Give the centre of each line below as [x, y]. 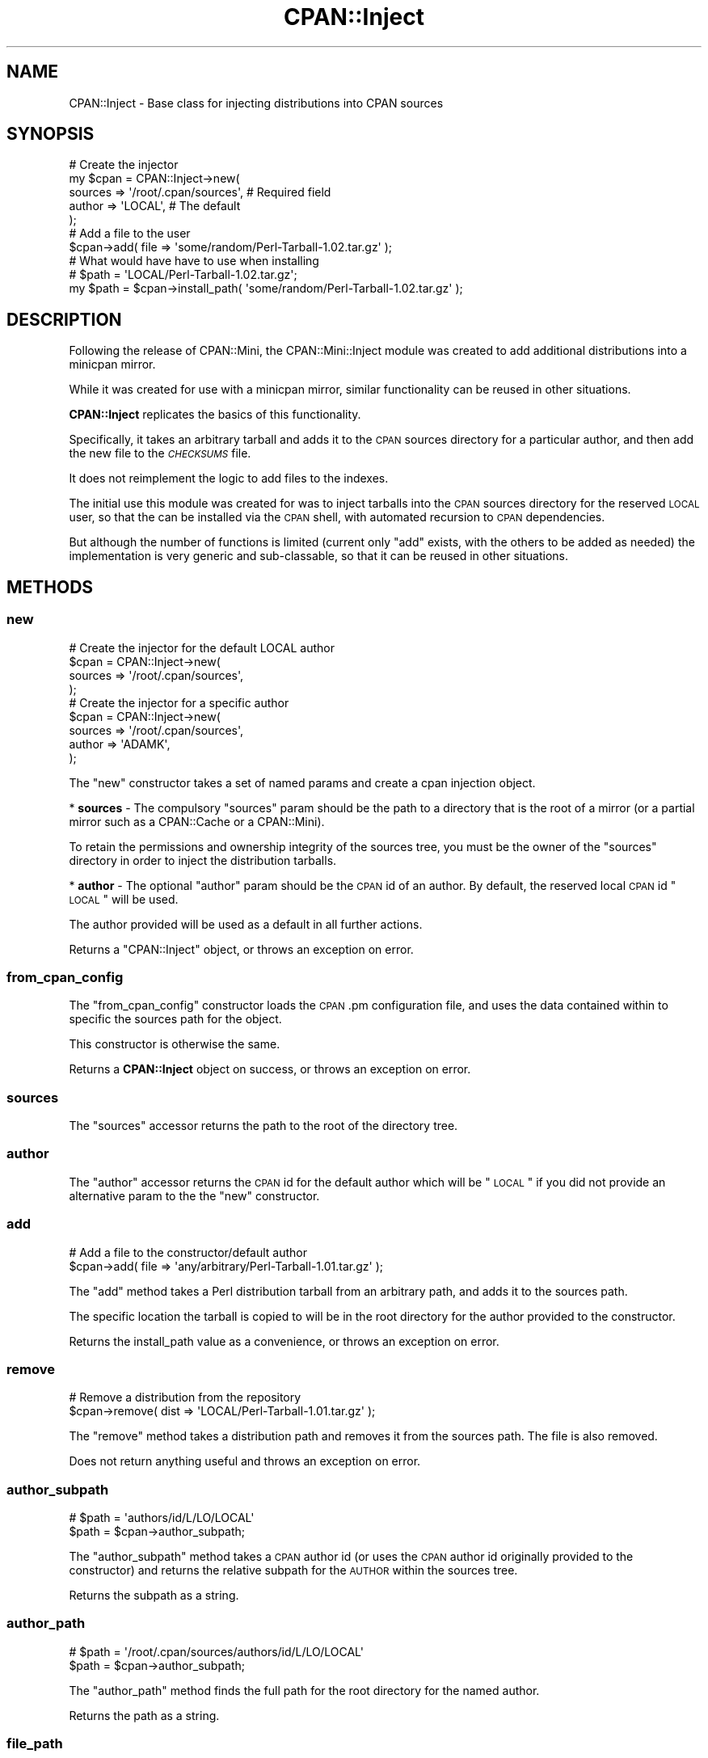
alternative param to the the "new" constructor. [194, 1195]
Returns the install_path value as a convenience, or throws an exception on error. [284, 1341]
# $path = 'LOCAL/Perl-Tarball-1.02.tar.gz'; [183, 275]
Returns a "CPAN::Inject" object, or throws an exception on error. [241, 949]
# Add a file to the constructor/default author [188, 1252]
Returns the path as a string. [144, 1715]
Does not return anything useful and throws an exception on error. [245, 1461]
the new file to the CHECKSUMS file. [160, 453]
